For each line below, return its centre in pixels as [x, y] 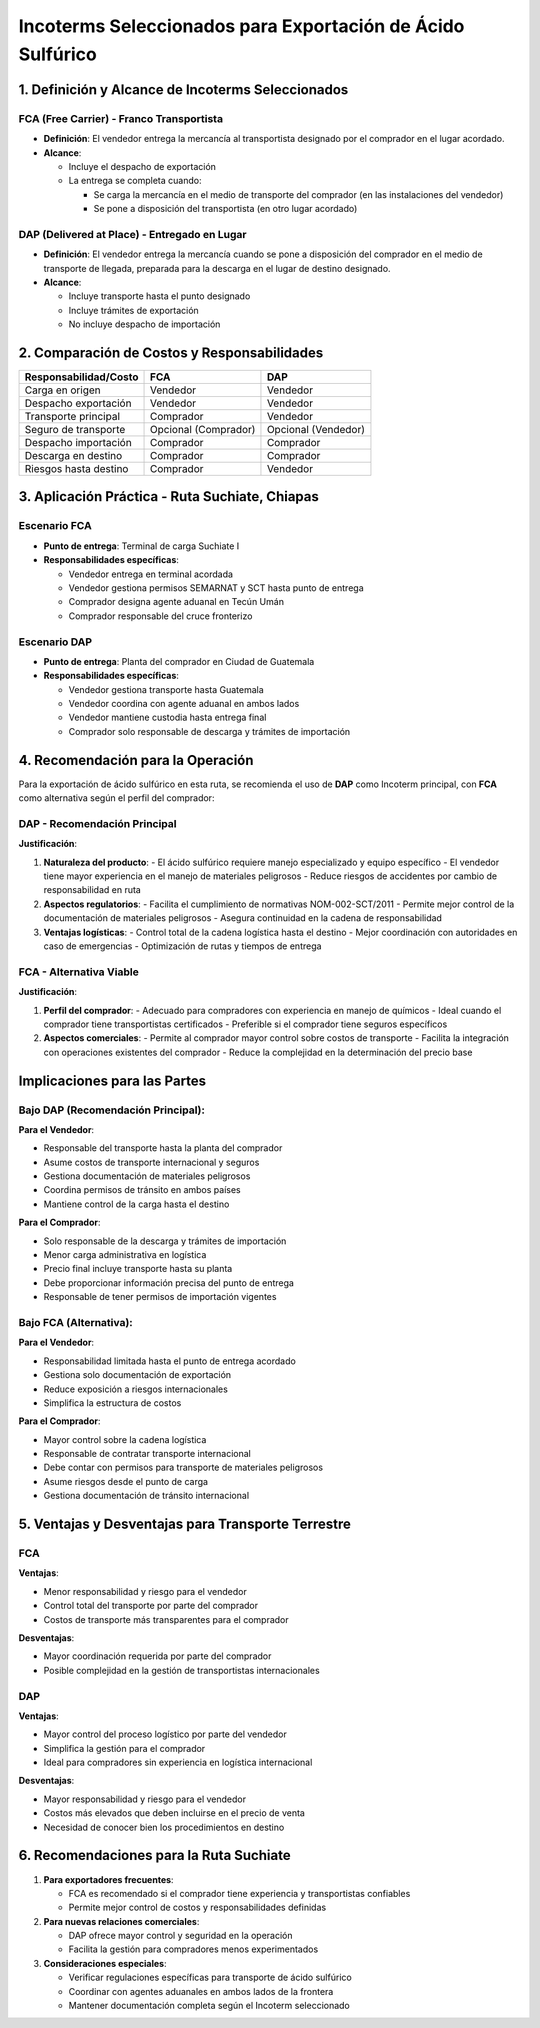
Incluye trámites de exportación [133, 310]
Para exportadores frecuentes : [108, 1879]
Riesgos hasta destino [76, 469]
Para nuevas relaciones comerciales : [121, 1921]
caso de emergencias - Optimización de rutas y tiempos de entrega [182, 946]
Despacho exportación [78, 403]
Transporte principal [72, 417]
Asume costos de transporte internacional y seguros [151, 1162]
